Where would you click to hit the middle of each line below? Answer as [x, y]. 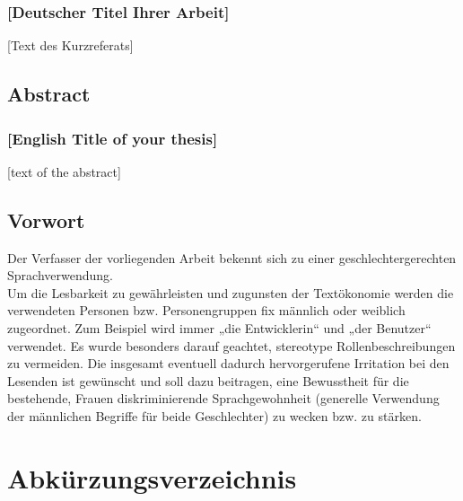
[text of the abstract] [64, 171]
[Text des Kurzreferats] [70, 45]
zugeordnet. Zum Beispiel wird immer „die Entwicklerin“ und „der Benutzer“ [219, 327]
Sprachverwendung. [60, 275]
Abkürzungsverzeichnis [152, 477]
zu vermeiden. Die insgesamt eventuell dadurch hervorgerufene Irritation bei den [228, 363]
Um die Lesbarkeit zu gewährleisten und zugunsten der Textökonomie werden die [231, 292]
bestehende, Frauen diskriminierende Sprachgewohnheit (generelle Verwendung [223, 398]
